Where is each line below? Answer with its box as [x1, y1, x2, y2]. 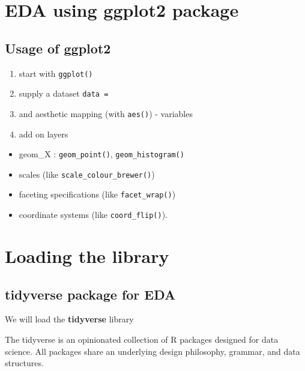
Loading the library [5, 243, 169, 268]
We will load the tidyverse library [5, 313, 134, 325]
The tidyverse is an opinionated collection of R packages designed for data [5, 333, 279, 345]
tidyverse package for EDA [5, 285, 176, 303]
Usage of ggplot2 [5, 38, 111, 57]
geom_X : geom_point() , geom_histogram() [19, 148, 184, 160]
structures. [5, 357, 44, 369]
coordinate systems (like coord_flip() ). [19, 208, 168, 221]
